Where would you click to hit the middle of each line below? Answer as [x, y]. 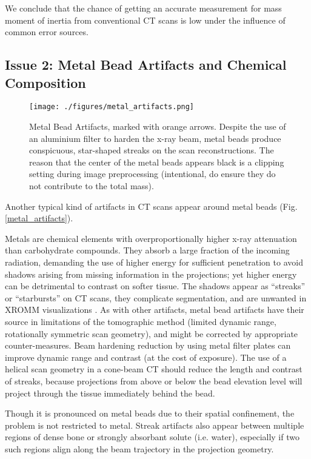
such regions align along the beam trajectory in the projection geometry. [139, 448]
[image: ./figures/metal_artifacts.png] [112, 107]
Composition [45, 82]
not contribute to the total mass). [92, 186]
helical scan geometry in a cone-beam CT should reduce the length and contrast [154, 369]
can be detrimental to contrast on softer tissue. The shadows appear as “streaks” [155, 286]
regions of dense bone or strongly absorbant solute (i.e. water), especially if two [152, 437]
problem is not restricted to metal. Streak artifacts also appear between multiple [155, 425]
